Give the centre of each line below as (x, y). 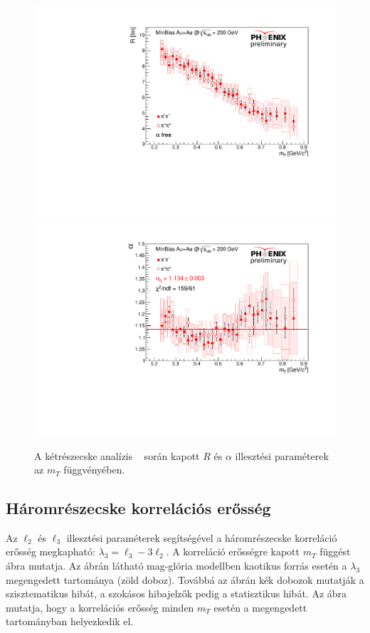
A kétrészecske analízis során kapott (117, 455)
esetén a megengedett (260, 607)
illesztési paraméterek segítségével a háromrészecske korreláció (202, 537)
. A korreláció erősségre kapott (233, 551)
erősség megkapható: (51, 551)
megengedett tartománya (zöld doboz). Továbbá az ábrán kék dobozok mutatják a (185, 579)
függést (335, 551)
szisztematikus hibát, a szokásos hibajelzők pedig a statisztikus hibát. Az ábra (176, 593)
